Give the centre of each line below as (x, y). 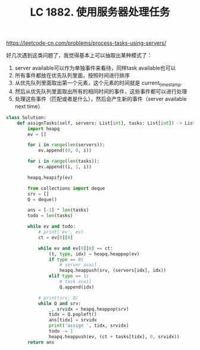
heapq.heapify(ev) (50, 177)
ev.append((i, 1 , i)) (65, 167)
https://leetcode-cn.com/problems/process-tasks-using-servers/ (86, 43)
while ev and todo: (52, 227)
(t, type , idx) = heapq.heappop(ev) (94, 254)
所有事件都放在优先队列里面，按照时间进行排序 (72, 76)
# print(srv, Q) (58, 298)
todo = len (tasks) (50, 216)
